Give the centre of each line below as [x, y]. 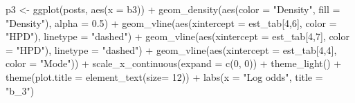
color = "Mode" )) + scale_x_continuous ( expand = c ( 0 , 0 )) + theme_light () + [174, 63]
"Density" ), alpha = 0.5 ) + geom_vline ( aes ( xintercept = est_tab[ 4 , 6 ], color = [171, 22]
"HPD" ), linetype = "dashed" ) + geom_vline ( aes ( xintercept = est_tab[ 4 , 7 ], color [177, 36]
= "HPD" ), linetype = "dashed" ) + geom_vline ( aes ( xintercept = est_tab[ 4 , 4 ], [171, 49]
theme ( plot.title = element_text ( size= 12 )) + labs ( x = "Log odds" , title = [164, 76]
